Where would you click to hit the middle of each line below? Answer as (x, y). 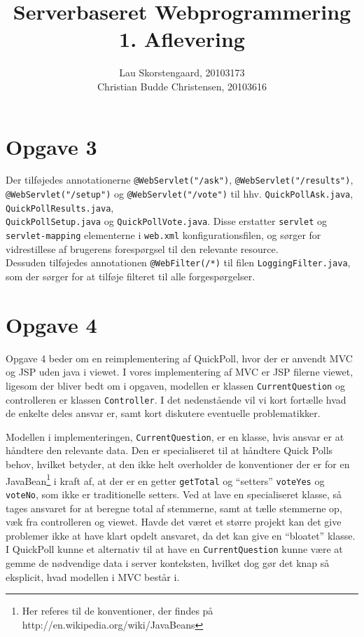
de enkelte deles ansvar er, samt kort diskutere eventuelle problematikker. (163, 413)
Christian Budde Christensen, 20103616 (182, 86)
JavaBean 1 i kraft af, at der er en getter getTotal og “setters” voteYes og (165, 479)
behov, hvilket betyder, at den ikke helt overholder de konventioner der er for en (178, 464)
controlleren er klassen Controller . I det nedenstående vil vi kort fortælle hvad (176, 399)
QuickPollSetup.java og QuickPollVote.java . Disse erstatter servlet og (166, 221)
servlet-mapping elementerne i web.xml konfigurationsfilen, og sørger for (163, 235)
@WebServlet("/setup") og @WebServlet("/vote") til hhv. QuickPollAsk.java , (180, 194)
